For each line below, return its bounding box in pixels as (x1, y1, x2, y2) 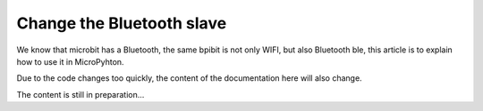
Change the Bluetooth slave (16, 13, 227, 33)
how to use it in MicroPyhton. (16, 56, 124, 67)
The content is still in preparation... (16, 89, 145, 99)
